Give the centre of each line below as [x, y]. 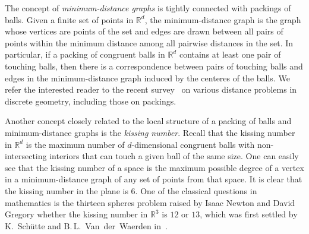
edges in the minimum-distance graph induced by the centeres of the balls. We [147, 78]
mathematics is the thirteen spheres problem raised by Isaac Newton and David [150, 202]
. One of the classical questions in [196, 190]
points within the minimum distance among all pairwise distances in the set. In [149, 42]
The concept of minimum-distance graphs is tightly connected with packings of [148, 8]
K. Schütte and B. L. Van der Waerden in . [86, 225]
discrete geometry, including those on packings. [91, 101]
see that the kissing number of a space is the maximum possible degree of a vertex [154, 167]
